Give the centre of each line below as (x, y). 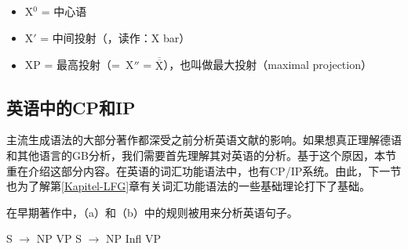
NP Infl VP (134, 238)
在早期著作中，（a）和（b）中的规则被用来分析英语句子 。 (152, 212)
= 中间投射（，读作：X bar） (115, 37)
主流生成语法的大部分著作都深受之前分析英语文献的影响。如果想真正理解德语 (204, 140)
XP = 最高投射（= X (79, 65)
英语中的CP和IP (71, 107)
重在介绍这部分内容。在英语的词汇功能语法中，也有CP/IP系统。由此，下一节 (204, 170)
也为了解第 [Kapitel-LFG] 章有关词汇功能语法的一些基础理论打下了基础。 (189, 186)
